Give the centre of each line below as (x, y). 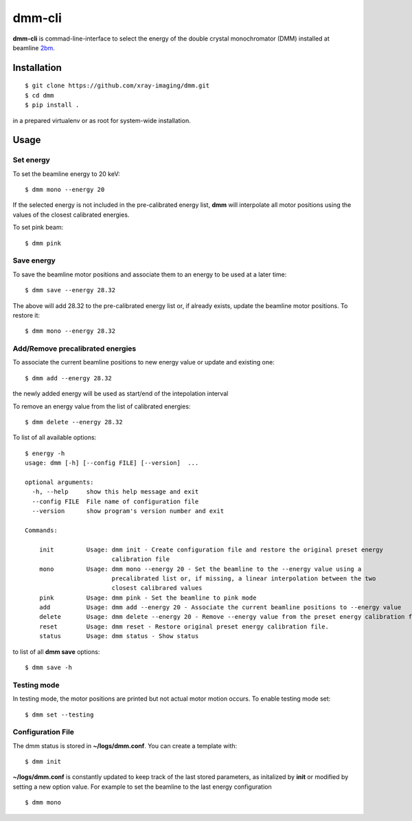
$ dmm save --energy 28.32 (70, 290)
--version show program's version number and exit (128, 511)
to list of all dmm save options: (56, 652)
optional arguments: (59, 482)
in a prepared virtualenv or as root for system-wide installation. (102, 120)
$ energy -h (45, 453)
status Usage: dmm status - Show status (119, 636)
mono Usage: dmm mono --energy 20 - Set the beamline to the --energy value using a (200, 569)
